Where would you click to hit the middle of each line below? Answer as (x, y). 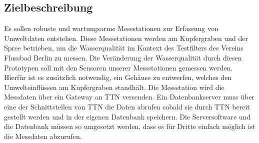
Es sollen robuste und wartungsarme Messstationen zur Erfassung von (111, 28)
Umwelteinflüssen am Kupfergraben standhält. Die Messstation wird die (114, 87)
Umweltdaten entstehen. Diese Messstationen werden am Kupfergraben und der (126, 38)
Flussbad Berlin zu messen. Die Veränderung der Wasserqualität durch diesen (123, 57)
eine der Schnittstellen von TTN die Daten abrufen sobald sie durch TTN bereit (127, 106)
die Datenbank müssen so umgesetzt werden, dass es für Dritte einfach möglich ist (130, 126)
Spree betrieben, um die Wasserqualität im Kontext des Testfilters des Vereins (124, 48)
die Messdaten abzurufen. (43, 136)
